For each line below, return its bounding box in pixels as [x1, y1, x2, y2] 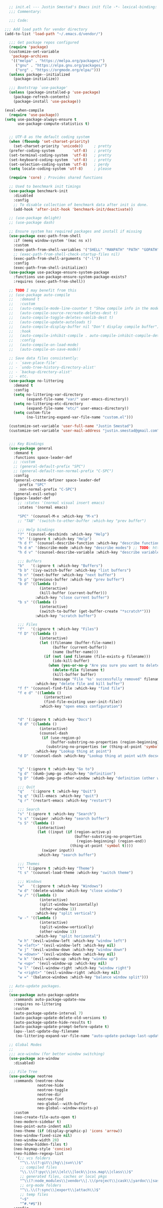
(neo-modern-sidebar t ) [13, 1119, 62, 1124]
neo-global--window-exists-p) [37, 1106, 98, 1111]
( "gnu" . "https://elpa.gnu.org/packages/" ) [15, 63, 108, 68]
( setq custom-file [13, 410, 51, 415]
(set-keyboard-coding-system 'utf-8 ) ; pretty [9, 157, 111, 162]
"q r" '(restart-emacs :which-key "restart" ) [17, 798, 111, 803]
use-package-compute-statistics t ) [17, 121, 90, 127]
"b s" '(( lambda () [17, 600, 57, 604]
